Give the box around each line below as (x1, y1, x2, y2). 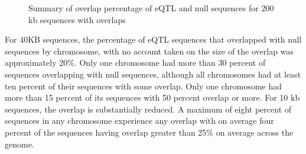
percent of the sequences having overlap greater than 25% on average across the (5, 126, 294, 138)
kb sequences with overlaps (28, 13, 126, 25)
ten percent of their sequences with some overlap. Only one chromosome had (5, 79, 282, 92)
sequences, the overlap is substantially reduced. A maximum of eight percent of (5, 102, 292, 115)
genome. (5, 137, 34, 150)
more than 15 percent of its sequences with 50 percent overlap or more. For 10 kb (5, 91, 300, 104)
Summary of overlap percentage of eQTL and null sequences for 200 (28, 2, 274, 14)
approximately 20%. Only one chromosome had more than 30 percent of (5, 56, 266, 69)
